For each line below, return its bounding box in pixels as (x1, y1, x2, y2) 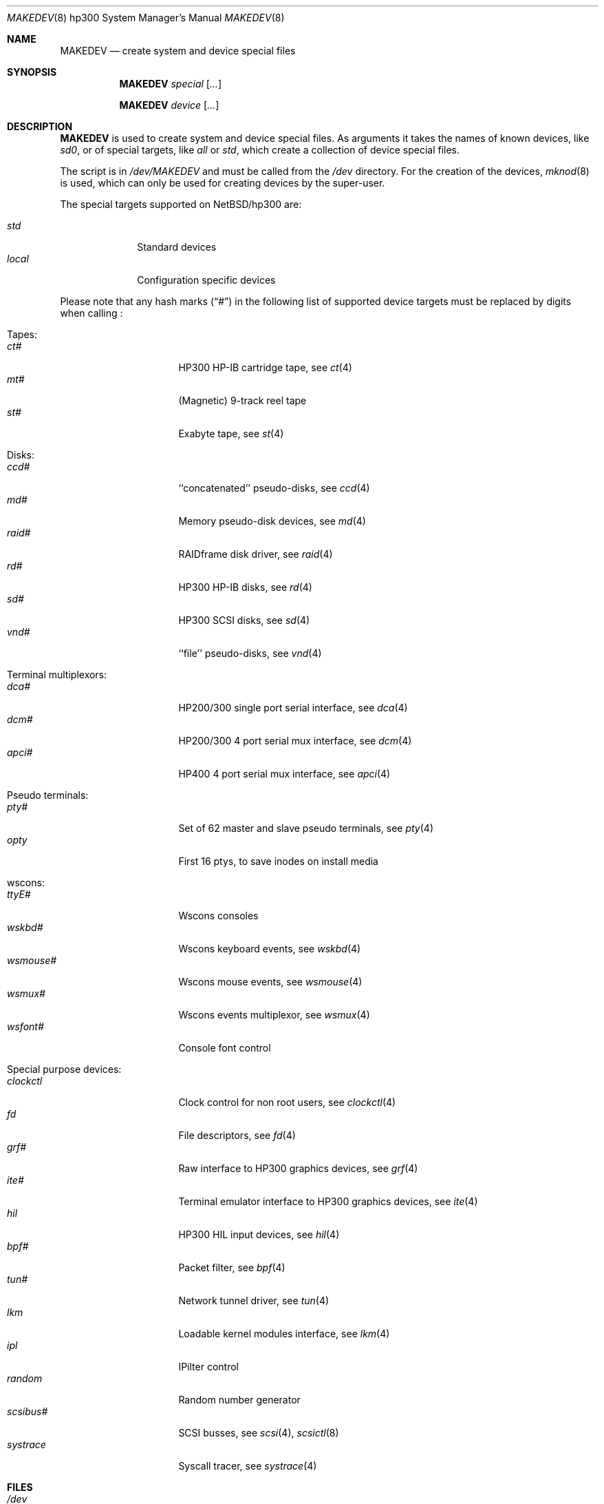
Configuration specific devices (137, 274, 276, 286)
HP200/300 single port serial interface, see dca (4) (178, 702, 408, 713)
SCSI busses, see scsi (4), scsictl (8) (178, 1427, 339, 1439)
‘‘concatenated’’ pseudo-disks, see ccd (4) (178, 482, 370, 494)
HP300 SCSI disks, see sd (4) (178, 614, 310, 626)
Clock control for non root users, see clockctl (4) (178, 1096, 396, 1108)
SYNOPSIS (7, 66, 57, 78)
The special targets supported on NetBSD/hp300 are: (60, 198, 302, 210)
